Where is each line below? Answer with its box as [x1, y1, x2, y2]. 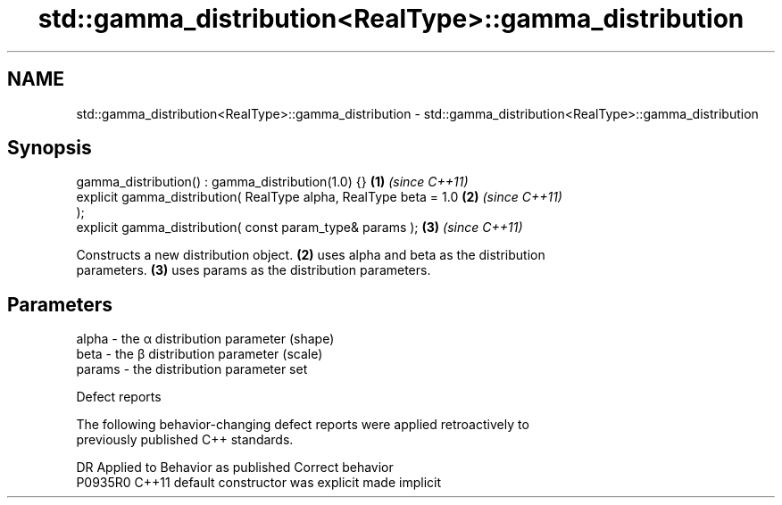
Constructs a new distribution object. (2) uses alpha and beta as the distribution [76, 247, 545, 263]
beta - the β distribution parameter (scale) [76, 346, 323, 362]
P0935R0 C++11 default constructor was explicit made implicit [76, 475, 442, 491]
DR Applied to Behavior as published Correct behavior [76, 459, 394, 476]
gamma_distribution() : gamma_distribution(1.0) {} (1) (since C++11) [76, 174, 469, 190]
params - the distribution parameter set [76, 361, 308, 377]
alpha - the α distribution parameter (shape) [76, 331, 335, 347]
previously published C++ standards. [76, 432, 294, 448]
